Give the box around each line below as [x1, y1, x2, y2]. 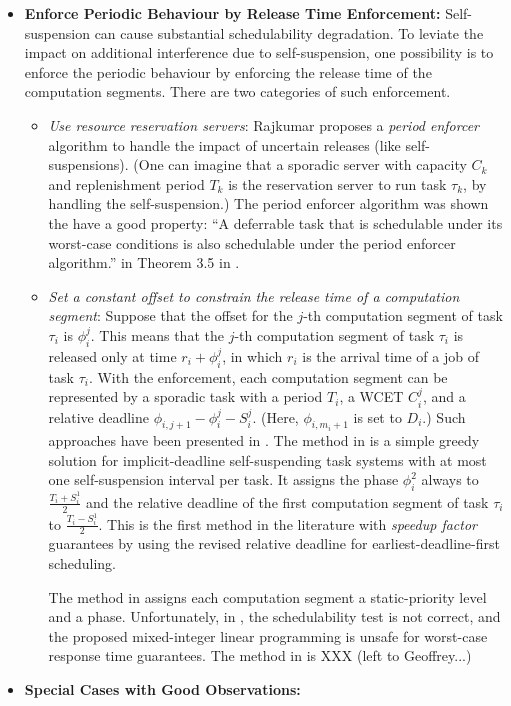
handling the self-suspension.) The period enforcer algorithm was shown [48, 193, 489, 214]
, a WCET [339, 386, 404, 407]
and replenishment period [48, 173, 205, 194]
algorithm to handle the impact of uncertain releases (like [48, 134, 401, 155]
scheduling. [48, 552, 116, 573]
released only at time [48, 345, 177, 366]
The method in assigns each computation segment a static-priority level [48, 586, 487, 607]
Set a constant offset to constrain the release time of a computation [48, 285, 460, 306]
